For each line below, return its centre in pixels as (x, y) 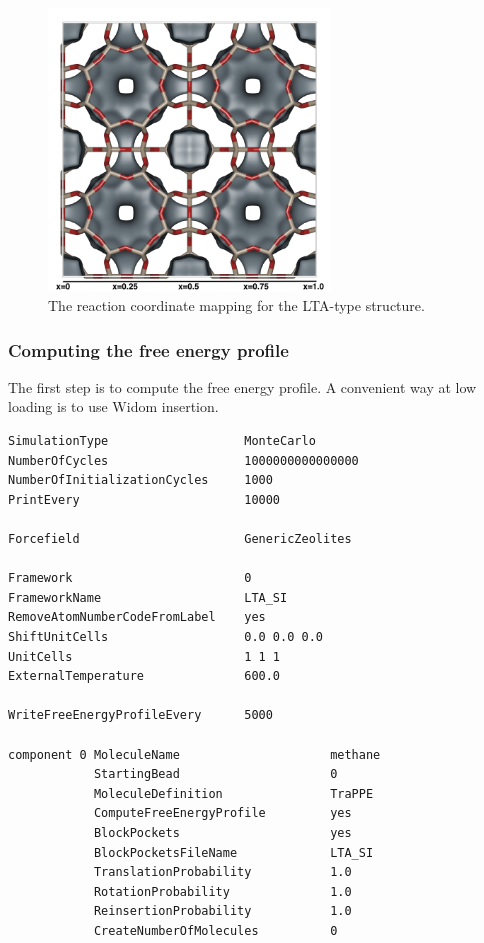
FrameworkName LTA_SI (148, 597)
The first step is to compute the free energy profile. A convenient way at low (242, 386)
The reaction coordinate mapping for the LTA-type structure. (236, 305)
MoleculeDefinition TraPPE (233, 793)
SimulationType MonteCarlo (162, 441)
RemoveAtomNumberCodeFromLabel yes (137, 617)
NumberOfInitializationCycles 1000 (140, 480)
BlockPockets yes (222, 832)
